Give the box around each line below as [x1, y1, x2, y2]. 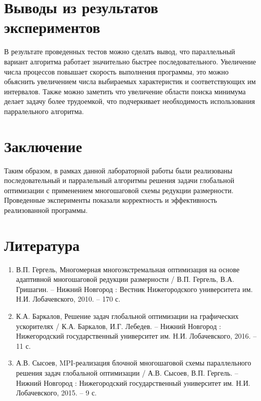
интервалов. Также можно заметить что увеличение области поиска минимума [4, 86, 246, 96]
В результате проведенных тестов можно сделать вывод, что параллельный [4, 46, 235, 57]
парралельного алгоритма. [4, 105, 84, 116]
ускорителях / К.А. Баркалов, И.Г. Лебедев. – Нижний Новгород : [16, 320, 221, 331]
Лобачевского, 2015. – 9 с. [16, 387, 97, 398]
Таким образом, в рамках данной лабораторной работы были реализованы [4, 165, 233, 175]
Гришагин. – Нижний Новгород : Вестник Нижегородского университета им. [16, 283, 253, 294]
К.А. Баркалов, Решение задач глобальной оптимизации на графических [16, 311, 239, 321]
